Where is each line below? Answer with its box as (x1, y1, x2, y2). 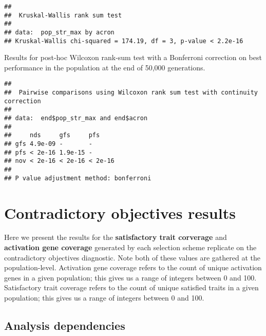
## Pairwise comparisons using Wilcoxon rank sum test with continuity (4, 89, 258, 97)
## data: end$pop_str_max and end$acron (4, 115, 148, 122)
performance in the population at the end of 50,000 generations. (4, 62, 205, 72)
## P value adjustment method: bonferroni (4, 174, 151, 182)
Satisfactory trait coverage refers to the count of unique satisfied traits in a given (4, 282, 259, 293)
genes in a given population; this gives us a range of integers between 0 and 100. (4, 272, 257, 283)
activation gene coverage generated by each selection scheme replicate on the (4, 242, 257, 253)
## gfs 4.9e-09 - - (4, 140, 92, 148)
